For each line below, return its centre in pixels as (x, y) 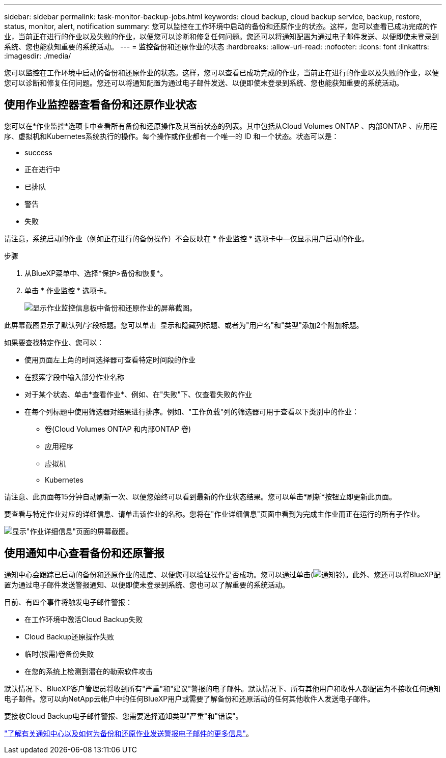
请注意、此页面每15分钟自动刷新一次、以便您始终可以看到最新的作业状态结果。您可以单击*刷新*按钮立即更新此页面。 (200, 496)
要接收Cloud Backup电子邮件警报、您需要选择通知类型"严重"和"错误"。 (123, 716)
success (38, 152)
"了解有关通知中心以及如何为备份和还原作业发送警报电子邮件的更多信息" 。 (129, 733)
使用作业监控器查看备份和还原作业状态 (100, 105)
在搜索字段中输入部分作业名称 (74, 377)
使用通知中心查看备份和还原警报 (84, 553)
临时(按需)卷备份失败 (59, 654)
